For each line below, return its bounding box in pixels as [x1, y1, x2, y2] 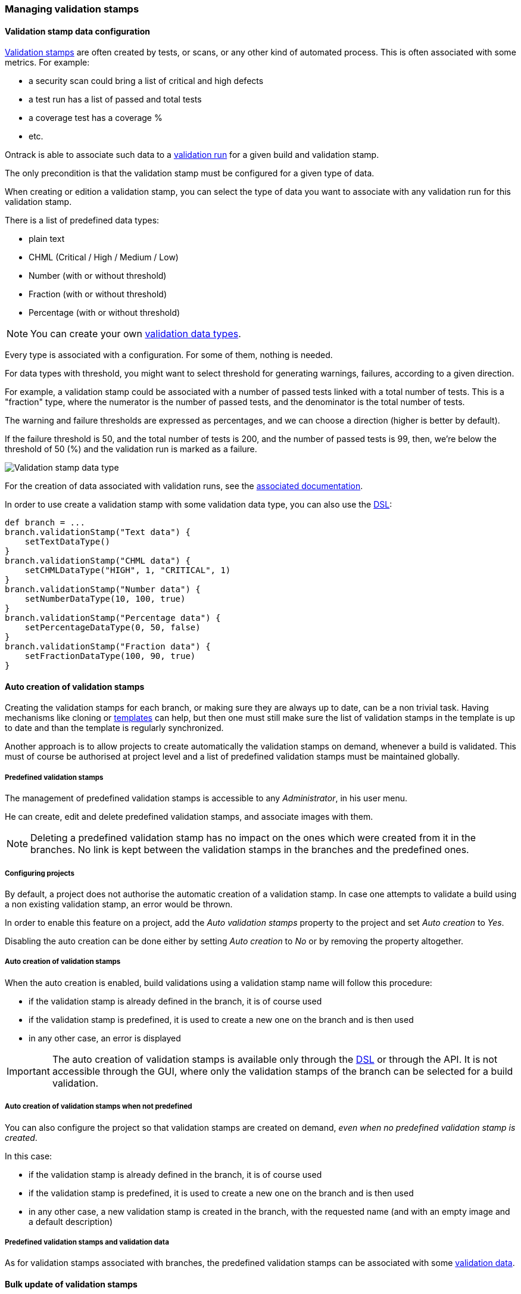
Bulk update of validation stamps [5, 1279, 138, 1289]
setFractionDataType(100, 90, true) [24, 651, 196, 661]
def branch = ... [5, 518, 85, 528]
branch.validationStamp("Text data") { [5, 527, 191, 537]
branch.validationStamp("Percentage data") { [5, 613, 221, 623]
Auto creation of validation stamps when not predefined [5, 1102, 192, 1111]
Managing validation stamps [5, 3, 139, 15]
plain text [29, 234, 65, 244]
